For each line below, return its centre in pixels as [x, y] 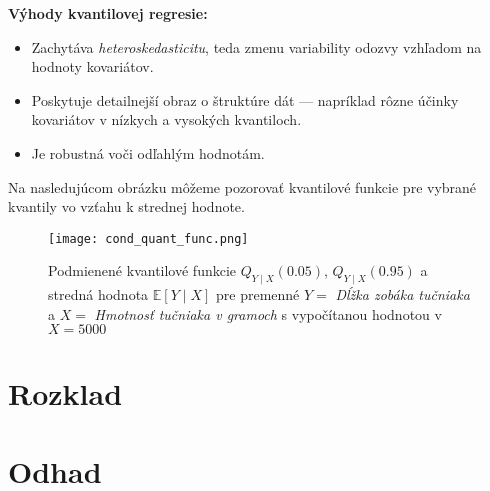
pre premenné [258, 294]
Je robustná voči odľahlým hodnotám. [148, 152]
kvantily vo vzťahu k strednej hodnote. [126, 206]
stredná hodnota [98, 294]
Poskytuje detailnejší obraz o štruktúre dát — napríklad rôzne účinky [245, 99]
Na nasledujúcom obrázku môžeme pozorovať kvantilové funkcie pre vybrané [242, 186]
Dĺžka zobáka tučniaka [402, 294]
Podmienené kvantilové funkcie [142, 270]
